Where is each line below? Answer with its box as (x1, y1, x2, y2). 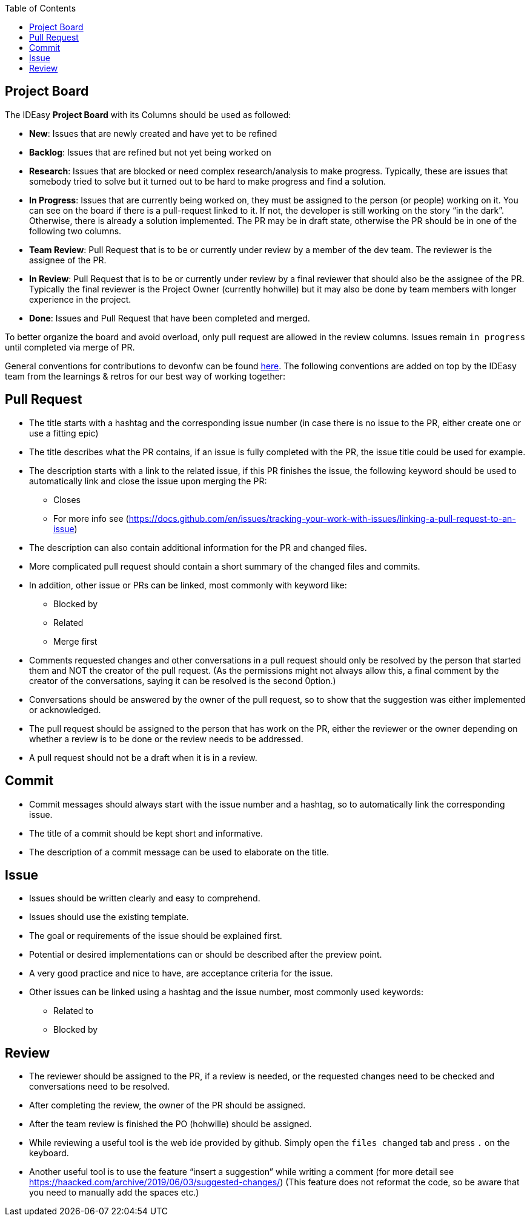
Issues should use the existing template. (29, 912, 189, 923)
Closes (53, 494, 81, 505)
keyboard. (29, 1148, 69, 1159)
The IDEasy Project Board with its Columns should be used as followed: (5, 109, 291, 120)
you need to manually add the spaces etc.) (29, 1187, 199, 1198)
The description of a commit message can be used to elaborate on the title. (29, 846, 330, 857)
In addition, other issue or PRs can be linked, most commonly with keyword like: (29, 579, 347, 590)
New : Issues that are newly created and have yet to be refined (29, 128, 277, 139)
